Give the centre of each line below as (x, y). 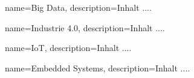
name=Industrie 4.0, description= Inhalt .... (85, 27)
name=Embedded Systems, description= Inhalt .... (98, 67)
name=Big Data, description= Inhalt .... (78, 7)
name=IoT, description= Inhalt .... (68, 48)
